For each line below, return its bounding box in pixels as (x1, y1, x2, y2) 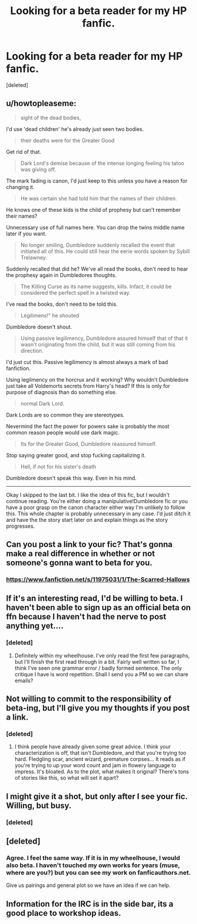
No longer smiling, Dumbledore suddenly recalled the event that (20, 241, 175, 248)
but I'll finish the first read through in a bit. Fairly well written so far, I (14, 658, 179, 665)
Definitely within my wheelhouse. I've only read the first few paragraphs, (14, 652, 191, 659)
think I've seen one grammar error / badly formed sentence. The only (14, 665, 182, 672)
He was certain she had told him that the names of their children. (20, 195, 178, 202)
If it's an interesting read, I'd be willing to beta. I (6, 593, 183, 603)
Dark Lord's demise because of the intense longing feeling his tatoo (20, 160, 185, 167)
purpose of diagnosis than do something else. (6, 389, 117, 396)
